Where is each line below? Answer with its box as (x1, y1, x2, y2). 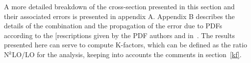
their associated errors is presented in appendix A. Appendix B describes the (4, 11, 235, 21)
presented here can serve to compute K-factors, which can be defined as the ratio (4, 40, 247, 50)
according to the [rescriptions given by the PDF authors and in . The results (4, 30, 235, 40)
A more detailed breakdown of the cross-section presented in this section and (4, 1, 235, 11)
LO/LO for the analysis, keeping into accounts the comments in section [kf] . (12, 49, 242, 59)
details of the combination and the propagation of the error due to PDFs (4, 21, 223, 31)
